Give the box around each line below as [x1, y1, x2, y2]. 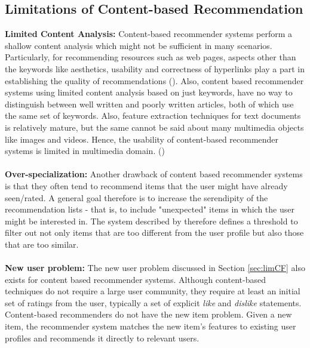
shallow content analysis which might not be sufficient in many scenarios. [5, 39, 272, 51]
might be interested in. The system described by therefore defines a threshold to [5, 214, 298, 227]
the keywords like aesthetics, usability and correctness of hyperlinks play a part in [5, 62, 305, 75]
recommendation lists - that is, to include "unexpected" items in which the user [5, 203, 294, 215]
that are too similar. [5, 238, 79, 250]
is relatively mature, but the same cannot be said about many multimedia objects [5, 121, 304, 133]
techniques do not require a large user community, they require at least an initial [5, 285, 300, 297]
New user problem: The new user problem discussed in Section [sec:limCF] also [5, 261, 305, 274]
